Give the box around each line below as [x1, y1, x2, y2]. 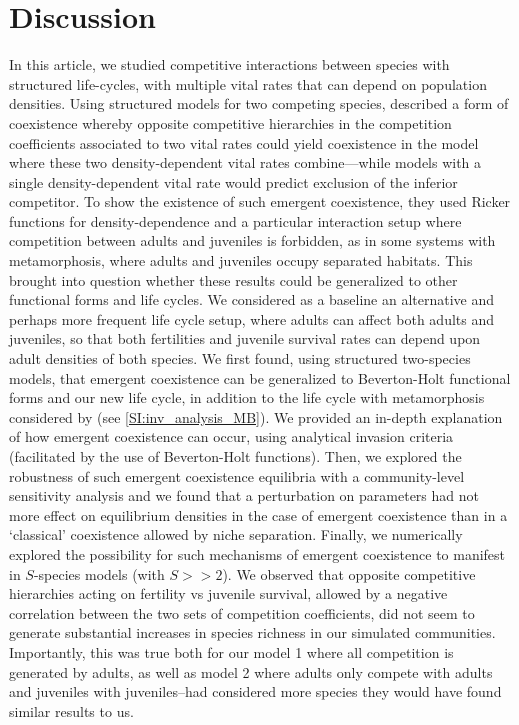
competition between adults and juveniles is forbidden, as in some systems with [9, 230, 496, 251]
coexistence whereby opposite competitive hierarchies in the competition [9, 112, 452, 133]
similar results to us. [9, 700, 134, 721]
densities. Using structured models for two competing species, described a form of [9, 93, 509, 114]
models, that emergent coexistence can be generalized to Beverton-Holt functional [9, 367, 511, 388]
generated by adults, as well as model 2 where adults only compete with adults [9, 661, 493, 682]
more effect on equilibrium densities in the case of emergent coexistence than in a [9, 504, 508, 525]
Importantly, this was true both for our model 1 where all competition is [9, 641, 454, 662]
